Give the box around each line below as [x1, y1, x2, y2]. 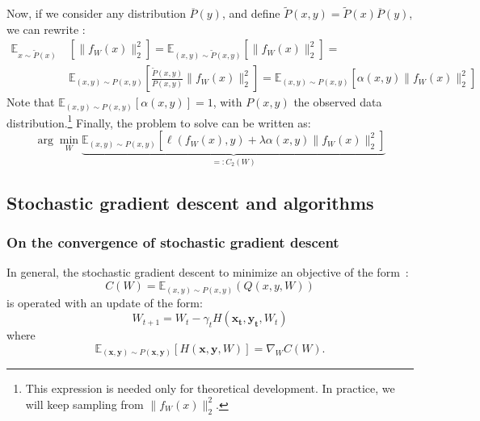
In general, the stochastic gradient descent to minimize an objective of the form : [6, 264, 409, 281]
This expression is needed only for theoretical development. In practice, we [25, 380, 395, 397]
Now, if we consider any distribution [6, 5, 186, 22]
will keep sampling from [25, 395, 144, 412]
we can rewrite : [6, 20, 86, 37]
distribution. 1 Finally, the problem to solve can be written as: [6, 111, 311, 131]
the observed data [293, 94, 382, 110]
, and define [221, 5, 280, 22]
